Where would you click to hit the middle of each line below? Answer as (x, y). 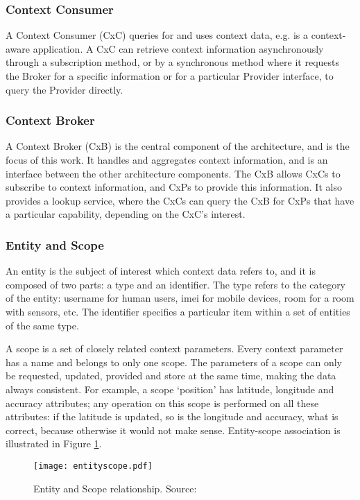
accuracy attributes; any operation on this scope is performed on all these (162, 403)
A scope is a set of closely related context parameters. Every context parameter (174, 348)
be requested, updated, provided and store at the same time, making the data (171, 376)
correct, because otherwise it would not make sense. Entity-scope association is (173, 430)
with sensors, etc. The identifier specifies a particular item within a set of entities (178, 311)
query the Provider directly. (65, 89)
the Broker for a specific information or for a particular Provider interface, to (170, 76)
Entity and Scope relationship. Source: (115, 488)
